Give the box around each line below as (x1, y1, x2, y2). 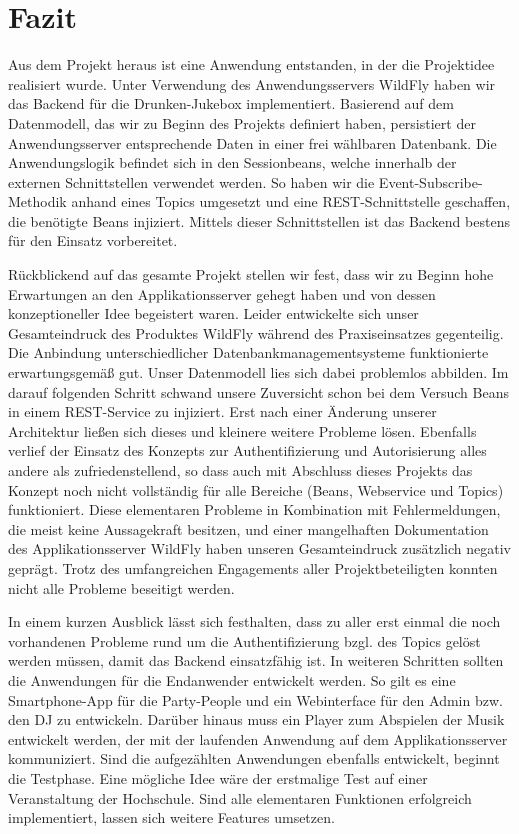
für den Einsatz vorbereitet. (8, 230, 178, 251)
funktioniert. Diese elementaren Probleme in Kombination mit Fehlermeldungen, (8, 499, 501, 520)
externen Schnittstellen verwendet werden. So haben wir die (8, 171, 375, 192)
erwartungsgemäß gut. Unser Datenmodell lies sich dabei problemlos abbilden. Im (8, 362, 509, 383)
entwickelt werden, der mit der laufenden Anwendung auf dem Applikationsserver (8, 728, 508, 749)
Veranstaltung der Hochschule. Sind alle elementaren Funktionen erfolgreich (8, 787, 472, 808)
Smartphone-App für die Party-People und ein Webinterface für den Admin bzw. (8, 689, 503, 710)
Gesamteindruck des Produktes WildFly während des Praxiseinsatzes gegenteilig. (8, 322, 504, 343)
